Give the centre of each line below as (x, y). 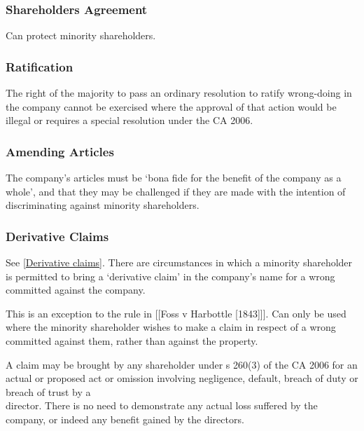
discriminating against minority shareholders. (103, 205)
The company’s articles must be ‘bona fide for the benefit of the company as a (174, 178)
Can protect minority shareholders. (81, 35)
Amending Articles (60, 151)
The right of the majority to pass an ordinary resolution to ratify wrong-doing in (179, 93)
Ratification (40, 66)
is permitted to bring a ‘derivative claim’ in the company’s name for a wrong (170, 276)
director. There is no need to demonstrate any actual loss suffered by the (162, 405)
